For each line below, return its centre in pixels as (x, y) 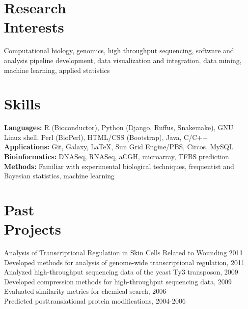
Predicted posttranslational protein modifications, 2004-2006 (95, 301)
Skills (22, 104)
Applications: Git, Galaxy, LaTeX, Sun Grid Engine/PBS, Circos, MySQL (119, 147)
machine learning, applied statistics (57, 70)
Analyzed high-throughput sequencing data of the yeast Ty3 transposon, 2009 (121, 272)
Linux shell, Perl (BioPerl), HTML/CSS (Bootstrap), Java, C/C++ (106, 137)
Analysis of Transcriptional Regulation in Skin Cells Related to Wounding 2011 (124, 253)
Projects (33, 229)
